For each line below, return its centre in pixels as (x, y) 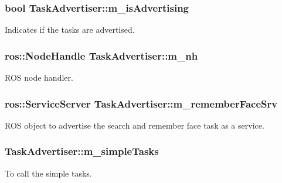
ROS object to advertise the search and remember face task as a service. (135, 125)
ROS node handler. (39, 77)
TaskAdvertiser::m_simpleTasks (82, 151)
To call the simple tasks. (48, 173)
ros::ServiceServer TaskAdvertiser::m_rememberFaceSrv (141, 103)
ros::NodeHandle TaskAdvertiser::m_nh (101, 55)
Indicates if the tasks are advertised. (70, 30)
